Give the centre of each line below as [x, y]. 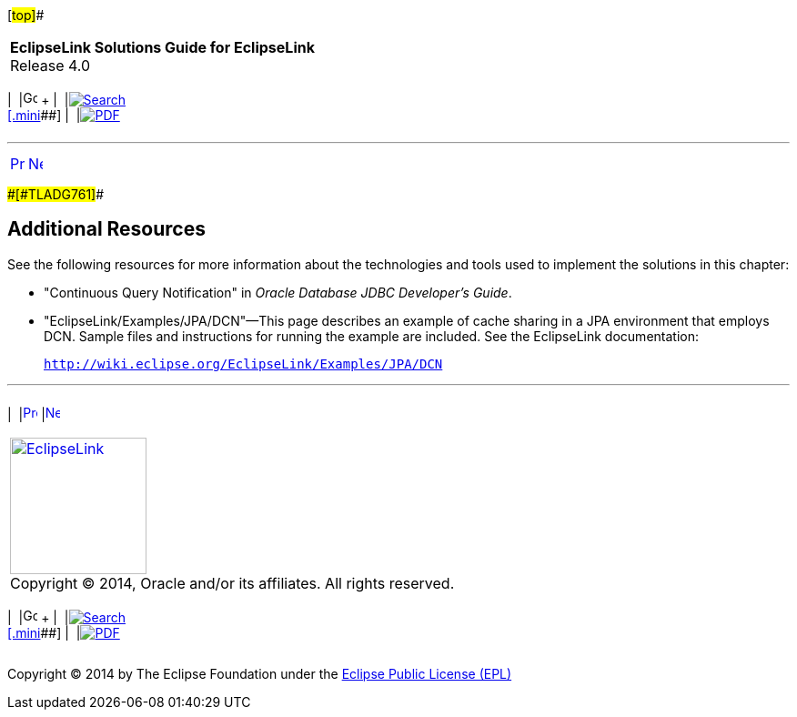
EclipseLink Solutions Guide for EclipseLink [162, 47]
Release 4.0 [50, 66]
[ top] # [26, 15]
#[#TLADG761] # [56, 194]
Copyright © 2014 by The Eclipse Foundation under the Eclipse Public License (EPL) [260, 673]
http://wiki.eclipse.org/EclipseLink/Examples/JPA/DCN [243, 364]
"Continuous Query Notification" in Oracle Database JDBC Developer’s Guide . [278, 292]
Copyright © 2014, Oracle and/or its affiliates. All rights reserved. [232, 583]
